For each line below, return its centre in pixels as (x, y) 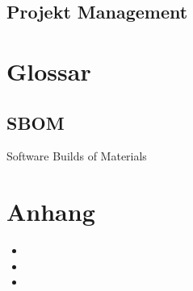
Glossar (49, 71)
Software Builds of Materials (77, 156)
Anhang (51, 212)
